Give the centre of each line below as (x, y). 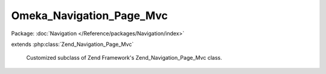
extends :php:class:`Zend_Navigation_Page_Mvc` (72, 44)
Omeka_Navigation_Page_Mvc (90, 16)
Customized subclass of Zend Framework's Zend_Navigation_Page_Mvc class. (124, 58)
